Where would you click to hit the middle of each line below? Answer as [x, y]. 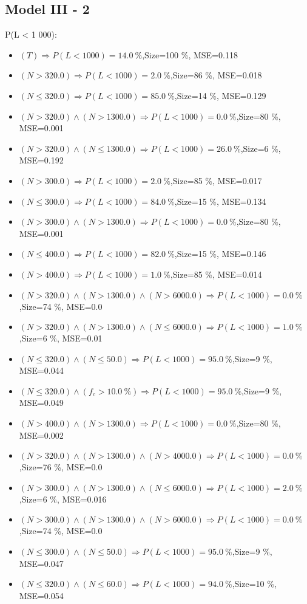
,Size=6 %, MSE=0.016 [63, 499]
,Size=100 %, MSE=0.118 [190, 54]
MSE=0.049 [41, 403]
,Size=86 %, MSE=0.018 [216, 75]
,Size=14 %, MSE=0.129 [220, 95]
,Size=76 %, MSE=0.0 [61, 467]
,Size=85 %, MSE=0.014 [216, 274]
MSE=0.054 [41, 595]
